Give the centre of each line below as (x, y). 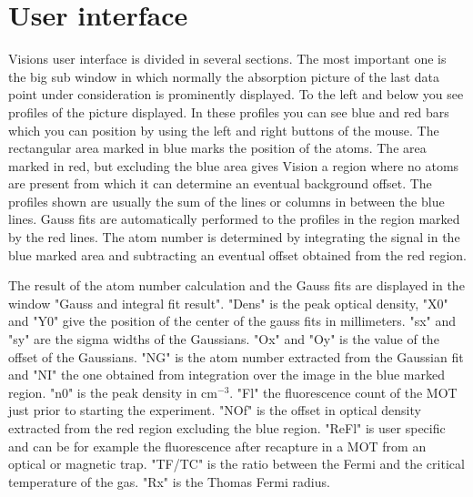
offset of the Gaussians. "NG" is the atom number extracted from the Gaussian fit (236, 356)
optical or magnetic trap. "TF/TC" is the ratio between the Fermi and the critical (236, 464)
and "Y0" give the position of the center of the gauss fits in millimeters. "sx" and (232, 321)
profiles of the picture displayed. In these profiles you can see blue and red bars (229, 112)
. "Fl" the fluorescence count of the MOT (343, 392)
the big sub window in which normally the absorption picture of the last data (224, 76)
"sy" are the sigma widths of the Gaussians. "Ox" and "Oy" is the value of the (224, 339)
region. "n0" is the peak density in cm (113, 392)
